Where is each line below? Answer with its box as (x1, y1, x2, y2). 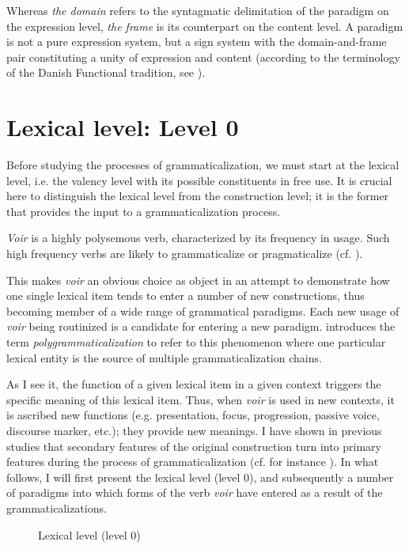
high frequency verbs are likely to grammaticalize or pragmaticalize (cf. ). (6, 245, 363, 262)
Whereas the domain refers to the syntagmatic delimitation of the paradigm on (6, 2, 389, 18)
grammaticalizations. (6, 499, 107, 516)
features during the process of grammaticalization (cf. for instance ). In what (6, 453, 379, 470)
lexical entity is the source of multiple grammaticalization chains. (6, 349, 322, 365)
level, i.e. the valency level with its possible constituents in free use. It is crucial (6, 172, 392, 188)
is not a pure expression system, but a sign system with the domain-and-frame (6, 33, 387, 50)
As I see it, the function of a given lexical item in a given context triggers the (6, 376, 381, 392)
